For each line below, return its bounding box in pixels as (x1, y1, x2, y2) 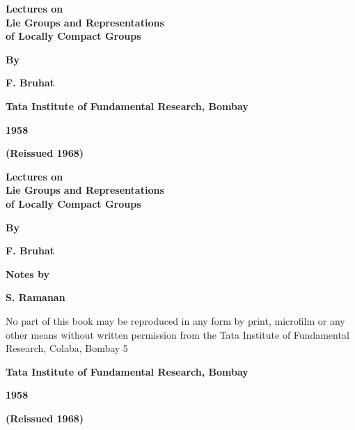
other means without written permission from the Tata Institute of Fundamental (6, 327, 349, 341)
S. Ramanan (6, 290, 65, 305)
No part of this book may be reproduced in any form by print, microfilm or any (6, 313, 345, 328)
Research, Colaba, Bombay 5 (6, 341, 128, 355)
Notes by (6, 266, 49, 281)
